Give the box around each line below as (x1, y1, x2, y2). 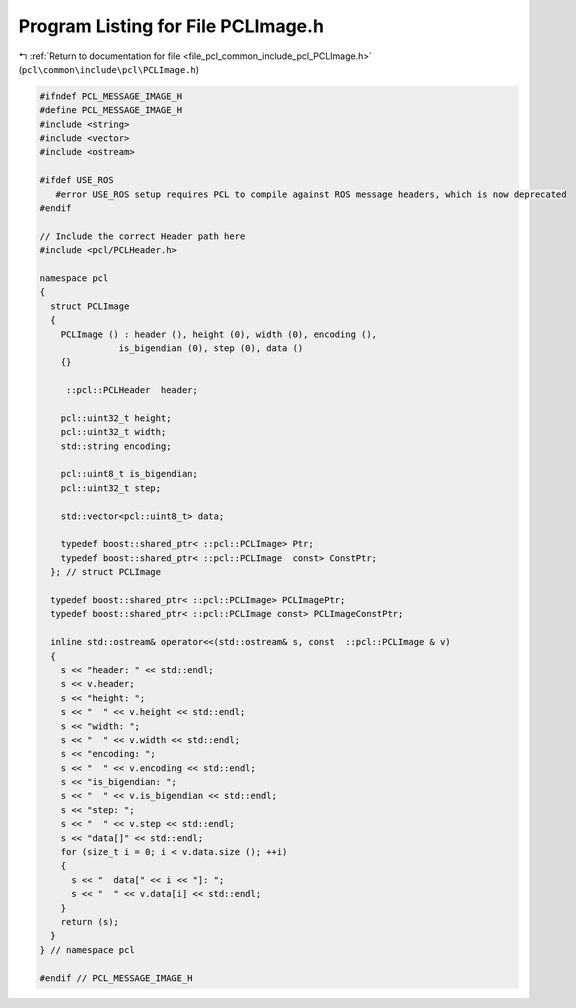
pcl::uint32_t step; (60, 482, 162, 494)
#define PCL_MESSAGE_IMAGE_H (39, 105, 183, 116)
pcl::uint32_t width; (60, 426, 167, 438)
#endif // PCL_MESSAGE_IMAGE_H (39, 972, 194, 984)
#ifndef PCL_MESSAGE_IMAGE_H (39, 90, 183, 102)
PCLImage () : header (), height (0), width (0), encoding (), (60, 328, 378, 340)
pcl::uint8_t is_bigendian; (60, 468, 199, 480)
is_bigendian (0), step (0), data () (118, 342, 304, 354)
